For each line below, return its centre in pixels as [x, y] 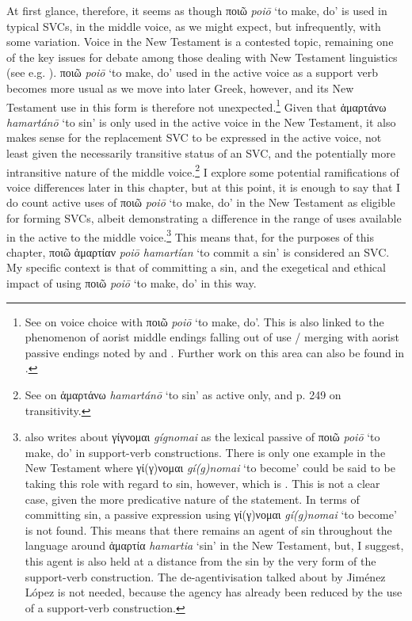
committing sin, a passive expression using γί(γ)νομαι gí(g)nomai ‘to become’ [211, 514]
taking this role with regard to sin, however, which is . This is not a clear [202, 483]
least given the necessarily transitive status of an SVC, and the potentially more [201, 153]
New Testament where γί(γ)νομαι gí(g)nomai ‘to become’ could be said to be [210, 468]
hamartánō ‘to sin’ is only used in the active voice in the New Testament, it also [201, 122]
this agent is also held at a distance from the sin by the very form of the [200, 560]
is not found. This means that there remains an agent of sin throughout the [208, 530]
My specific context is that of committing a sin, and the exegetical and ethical [196, 267]
